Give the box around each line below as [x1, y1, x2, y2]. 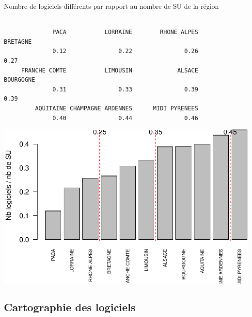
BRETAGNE [4, 38, 32, 45]
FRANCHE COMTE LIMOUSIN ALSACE [21, 67, 198, 74]
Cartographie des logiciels [4, 299, 136, 314]
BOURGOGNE [4, 76, 35, 84]
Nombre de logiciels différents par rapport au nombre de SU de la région [4, 1, 219, 11]
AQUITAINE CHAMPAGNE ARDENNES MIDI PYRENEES [35, 105, 198, 112]
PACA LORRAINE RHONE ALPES [52, 29, 198, 36]
